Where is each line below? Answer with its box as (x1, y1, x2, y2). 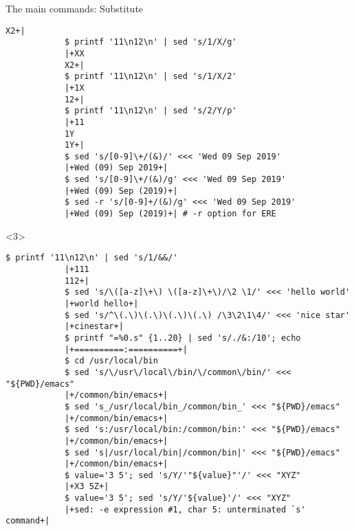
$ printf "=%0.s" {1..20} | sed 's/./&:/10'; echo (64, 332, 301, 343)
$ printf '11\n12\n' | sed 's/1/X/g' (64, 37, 237, 47)
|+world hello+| (64, 298, 139, 308)
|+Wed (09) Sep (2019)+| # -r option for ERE (64, 209, 276, 219)
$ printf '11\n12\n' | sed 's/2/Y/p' (64, 106, 237, 116)
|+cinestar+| (64, 321, 124, 332)
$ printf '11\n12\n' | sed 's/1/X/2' (64, 71, 237, 82)
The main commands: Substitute (5, 1, 144, 15)
